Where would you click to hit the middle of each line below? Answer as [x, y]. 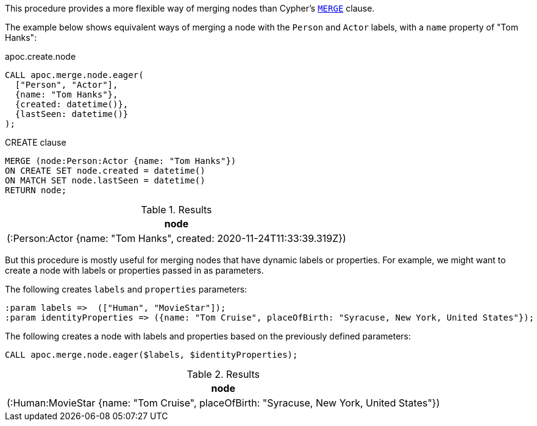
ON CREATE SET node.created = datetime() [105, 171]
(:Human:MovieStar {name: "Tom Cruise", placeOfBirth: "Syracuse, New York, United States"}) [223, 403]
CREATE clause [36, 142]
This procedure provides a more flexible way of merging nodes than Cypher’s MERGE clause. [190, 8]
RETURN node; [36, 190]
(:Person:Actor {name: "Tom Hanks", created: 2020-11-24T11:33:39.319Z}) [176, 238]
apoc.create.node [41, 56]
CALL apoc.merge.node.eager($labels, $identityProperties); [151, 355]
